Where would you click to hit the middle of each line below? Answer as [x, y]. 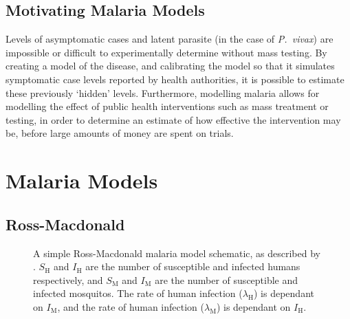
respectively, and [68, 279]
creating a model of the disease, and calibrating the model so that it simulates [170, 66]
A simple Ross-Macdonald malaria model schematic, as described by [177, 253]
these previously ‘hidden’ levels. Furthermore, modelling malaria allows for [163, 92]
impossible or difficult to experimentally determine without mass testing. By [166, 52]
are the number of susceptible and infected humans [193, 266]
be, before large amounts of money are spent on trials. [120, 133]
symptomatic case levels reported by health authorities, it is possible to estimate [175, 79]
